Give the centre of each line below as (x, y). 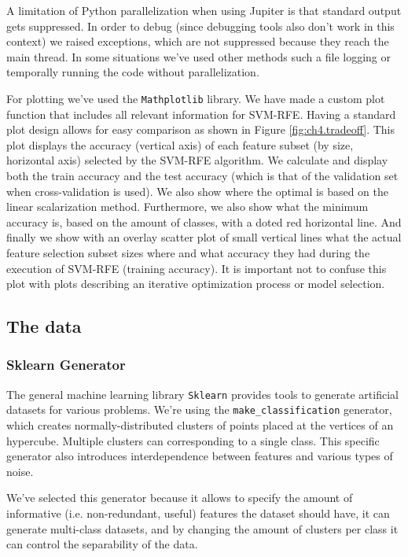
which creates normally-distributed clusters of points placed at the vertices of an (200, 425)
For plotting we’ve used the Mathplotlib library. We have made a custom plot (196, 98)
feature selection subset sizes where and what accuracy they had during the (188, 252)
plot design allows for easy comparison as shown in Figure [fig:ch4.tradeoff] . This (201, 129)
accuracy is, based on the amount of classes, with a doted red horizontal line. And (204, 221)
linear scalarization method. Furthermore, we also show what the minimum (187, 207)
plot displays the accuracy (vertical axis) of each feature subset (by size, (180, 144)
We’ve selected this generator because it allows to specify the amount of (180, 498)
